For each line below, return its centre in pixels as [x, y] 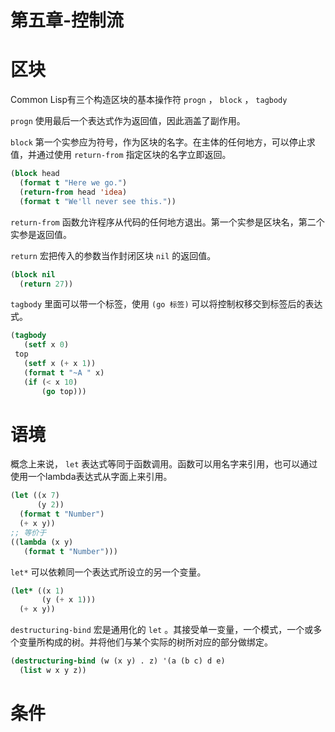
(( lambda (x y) [42, 542]
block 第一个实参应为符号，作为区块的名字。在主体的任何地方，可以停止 [158, 142]
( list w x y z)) [53, 671]
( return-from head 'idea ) [73, 192]
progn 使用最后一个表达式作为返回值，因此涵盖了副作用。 [128, 121]
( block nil [33, 274]
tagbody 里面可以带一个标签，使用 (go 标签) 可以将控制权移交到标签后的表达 [166, 304]
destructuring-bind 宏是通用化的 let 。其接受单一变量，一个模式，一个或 [162, 630]
